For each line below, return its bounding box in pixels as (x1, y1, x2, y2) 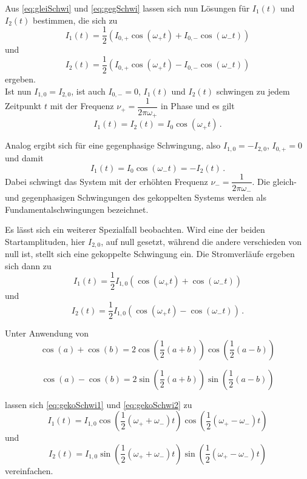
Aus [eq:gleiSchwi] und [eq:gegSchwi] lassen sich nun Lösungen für (5, 2, 250, 14)
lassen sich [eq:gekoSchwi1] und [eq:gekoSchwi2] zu (5, 398, 192, 410)
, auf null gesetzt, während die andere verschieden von (101, 235, 302, 247)
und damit (5, 151, 44, 164)
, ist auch (71, 84, 106, 97)
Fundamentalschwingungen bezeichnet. (5, 203, 149, 215)
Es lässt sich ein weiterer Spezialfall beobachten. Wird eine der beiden (5, 223, 265, 236)
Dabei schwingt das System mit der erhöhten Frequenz (5, 175, 208, 187)
